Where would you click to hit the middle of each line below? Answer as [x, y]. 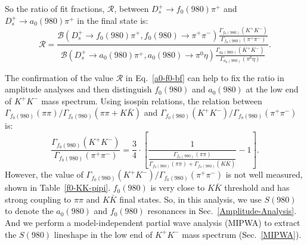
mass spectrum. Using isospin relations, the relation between [152, 100]
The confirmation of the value [59, 77]
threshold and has [257, 187]
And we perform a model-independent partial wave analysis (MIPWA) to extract [153, 222]
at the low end [272, 89]
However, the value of [44, 174]
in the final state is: [113, 20]
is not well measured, [264, 174]
